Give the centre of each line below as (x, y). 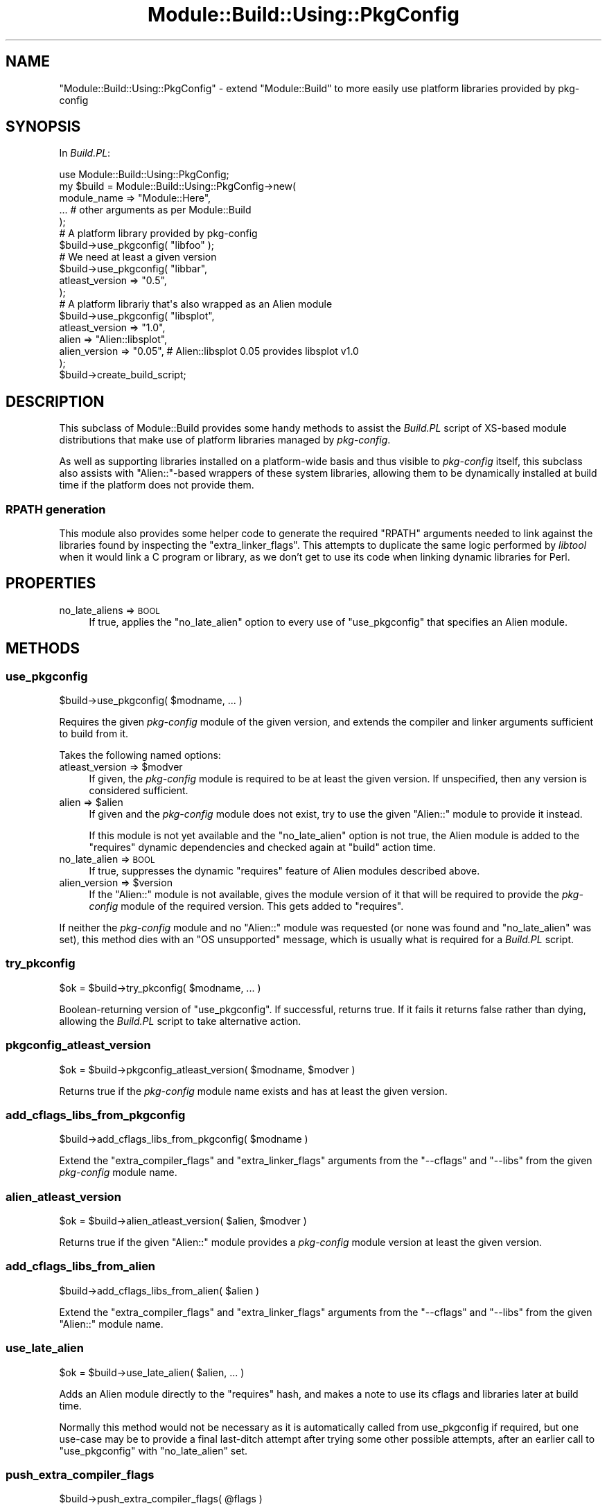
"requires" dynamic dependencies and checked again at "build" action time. (262, 848)
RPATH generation (56, 509)
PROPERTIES (51, 583)
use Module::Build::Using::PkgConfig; (144, 175)
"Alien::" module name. (111, 1324)
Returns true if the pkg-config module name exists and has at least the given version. (253, 1091)
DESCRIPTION (55, 401)
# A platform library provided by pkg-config (158, 234)
